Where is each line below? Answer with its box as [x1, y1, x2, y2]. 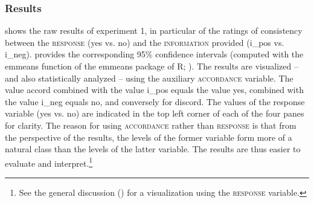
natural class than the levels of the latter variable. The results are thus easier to [5, 143, 301, 155]
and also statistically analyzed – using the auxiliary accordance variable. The [5, 71, 293, 84]
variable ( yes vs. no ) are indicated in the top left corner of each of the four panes [5, 107, 304, 120]
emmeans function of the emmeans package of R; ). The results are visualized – [5, 60, 298, 72]
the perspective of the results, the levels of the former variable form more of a [5, 130, 292, 143]
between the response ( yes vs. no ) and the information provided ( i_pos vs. [5, 36, 284, 48]
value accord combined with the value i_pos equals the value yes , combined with [5, 83, 304, 96]
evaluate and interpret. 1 [5, 155, 93, 169]
